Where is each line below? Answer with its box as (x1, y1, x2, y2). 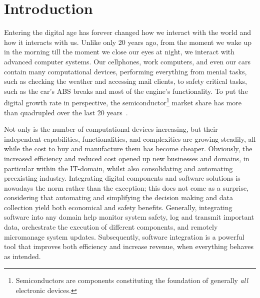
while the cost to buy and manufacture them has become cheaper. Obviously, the (4, 143, 252, 154)
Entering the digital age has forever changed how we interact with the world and (4, 27, 251, 37)
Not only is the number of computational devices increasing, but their (4, 124, 218, 134)
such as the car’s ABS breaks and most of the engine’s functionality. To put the (4, 85, 248, 96)
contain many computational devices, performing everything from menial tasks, (4, 66, 247, 76)
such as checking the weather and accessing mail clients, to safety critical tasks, (4, 76, 247, 86)
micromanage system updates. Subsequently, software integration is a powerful (4, 231, 244, 242)
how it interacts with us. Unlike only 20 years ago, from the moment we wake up (4, 36, 251, 47)
